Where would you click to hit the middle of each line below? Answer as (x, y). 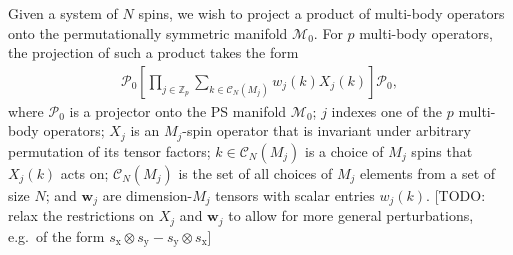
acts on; (84, 172)
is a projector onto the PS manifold (178, 110)
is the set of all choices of (255, 172)
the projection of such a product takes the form (153, 52)
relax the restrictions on (81, 215)
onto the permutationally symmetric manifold (148, 32)
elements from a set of (427, 172)
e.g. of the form (56, 235)
